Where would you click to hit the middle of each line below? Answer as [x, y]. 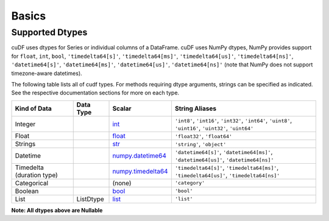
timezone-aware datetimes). [47, 73]
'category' [190, 183]
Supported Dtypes [49, 32]
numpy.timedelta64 [140, 171]
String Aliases [195, 108]
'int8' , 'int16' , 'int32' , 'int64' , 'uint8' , [233, 120]
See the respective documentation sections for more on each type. [95, 93]
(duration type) [36, 175]
